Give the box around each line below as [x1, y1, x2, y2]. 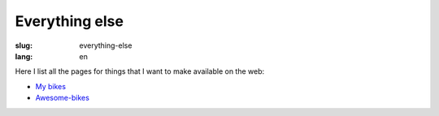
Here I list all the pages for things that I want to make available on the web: [15, 67, 265, 76]
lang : [15, 51, 33, 61]
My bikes [35, 81, 67, 91]
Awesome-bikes [35, 93, 89, 103]
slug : [15, 41, 33, 50]
